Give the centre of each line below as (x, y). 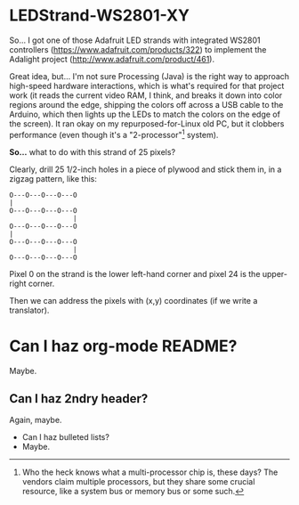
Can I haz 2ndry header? (79, 399)
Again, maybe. (36, 420)
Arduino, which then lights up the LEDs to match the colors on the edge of (145, 114)
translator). (29, 310)
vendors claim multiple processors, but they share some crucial (138, 482)
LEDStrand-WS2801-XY (99, 16)
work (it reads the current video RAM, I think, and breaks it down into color (146, 95)
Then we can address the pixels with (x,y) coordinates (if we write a (133, 300)
